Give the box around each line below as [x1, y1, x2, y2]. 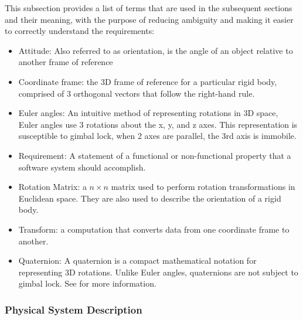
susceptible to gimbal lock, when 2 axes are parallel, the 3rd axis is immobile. [18, 130, 297, 142]
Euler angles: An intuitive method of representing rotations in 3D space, [18, 107, 278, 119]
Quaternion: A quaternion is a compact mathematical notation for [18, 254, 257, 267]
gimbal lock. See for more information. [18, 277, 156, 290]
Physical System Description [5, 302, 142, 316]
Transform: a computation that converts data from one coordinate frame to [18, 223, 290, 235]
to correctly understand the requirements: [5, 25, 155, 37]
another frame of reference [18, 56, 113, 68]
